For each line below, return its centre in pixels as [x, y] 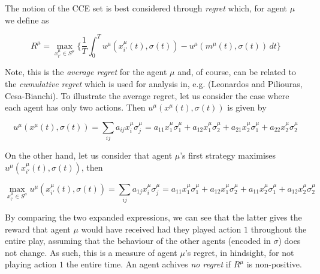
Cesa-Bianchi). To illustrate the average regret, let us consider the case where [147, 95]
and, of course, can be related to [237, 72]
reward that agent [38, 229]
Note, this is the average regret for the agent [86, 72]
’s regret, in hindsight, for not [239, 252]
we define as [27, 20]
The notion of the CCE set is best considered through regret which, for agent [146, 8]
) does [289, 241]
